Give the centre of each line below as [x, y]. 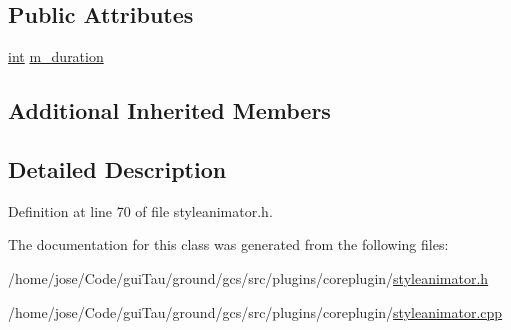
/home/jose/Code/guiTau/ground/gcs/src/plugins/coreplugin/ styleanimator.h [248, 277]
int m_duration [56, 56]
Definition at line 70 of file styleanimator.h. [140, 210]
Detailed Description [117, 168]
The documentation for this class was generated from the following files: [228, 244]
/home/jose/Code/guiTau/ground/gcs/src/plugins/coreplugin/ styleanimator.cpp [255, 311]
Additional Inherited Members [169, 110]
